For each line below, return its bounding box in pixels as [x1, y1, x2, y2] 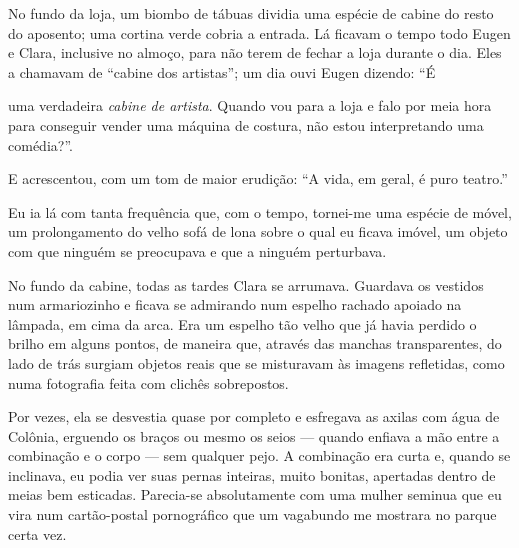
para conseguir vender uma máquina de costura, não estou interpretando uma [8, 114, 484, 135]
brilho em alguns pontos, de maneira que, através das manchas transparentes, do [8, 333, 502, 354]
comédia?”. [8, 134, 73, 155]
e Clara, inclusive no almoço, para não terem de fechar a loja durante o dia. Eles [8, 42, 502, 63]
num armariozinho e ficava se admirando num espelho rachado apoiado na [8, 294, 462, 315]
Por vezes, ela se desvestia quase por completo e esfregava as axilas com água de [8, 406, 500, 427]
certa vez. [8, 523, 67, 544]
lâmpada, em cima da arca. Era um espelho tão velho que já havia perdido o [8, 313, 477, 334]
